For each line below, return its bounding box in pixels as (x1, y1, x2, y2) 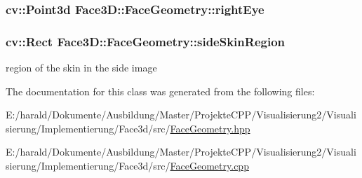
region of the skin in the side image (6, 60, 157, 75)
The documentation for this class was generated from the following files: (6, 83, 315, 98)
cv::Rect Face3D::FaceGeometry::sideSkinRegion (6, 32, 286, 50)
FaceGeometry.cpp (170, 158, 249, 173)
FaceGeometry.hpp (170, 121, 250, 135)
